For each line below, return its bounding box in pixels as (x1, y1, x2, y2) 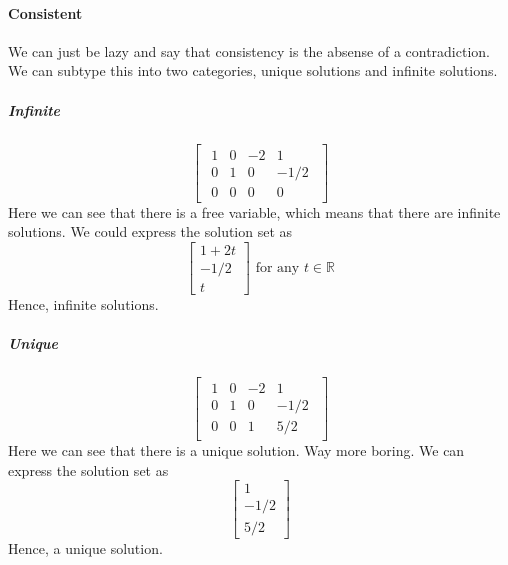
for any (255, 260, 300, 275)
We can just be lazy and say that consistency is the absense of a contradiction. (8, 40, 490, 61)
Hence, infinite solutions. (8, 293, 159, 314)
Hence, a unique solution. (8, 537, 163, 558)
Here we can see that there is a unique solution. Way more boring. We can (8, 440, 465, 461)
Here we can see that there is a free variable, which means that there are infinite (8, 201, 501, 222)
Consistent (8, 2, 83, 23)
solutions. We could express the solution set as (8, 221, 293, 242)
